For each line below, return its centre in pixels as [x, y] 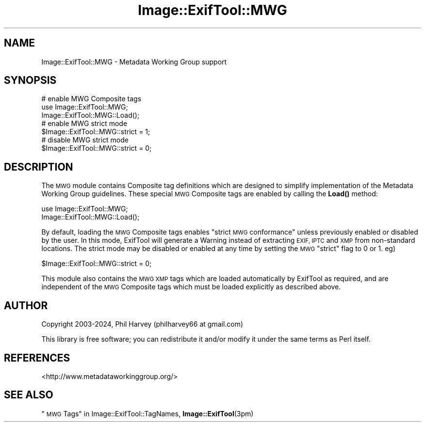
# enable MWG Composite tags [91, 99]
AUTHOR [26, 305]
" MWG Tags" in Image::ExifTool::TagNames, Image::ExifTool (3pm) [147, 413]
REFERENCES [37, 358]
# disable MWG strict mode [85, 140]
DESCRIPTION [39, 167]
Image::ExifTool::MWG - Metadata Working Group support [134, 62]
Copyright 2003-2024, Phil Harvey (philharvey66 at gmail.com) [142, 324]
